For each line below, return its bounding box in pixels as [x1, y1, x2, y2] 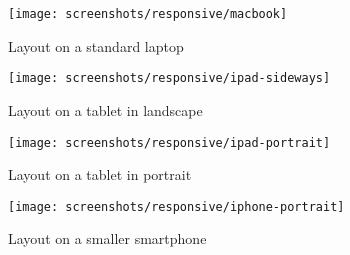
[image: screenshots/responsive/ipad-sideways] [8, 71, 331, 86]
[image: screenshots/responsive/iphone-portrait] [8, 199, 345, 214]
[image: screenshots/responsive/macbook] [8, 7, 288, 21]
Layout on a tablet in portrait [8, 164, 192, 185]
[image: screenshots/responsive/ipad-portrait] [8, 135, 331, 150]
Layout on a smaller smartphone [8, 228, 207, 249]
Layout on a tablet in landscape [8, 99, 203, 120]
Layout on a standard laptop [8, 35, 184, 56]
